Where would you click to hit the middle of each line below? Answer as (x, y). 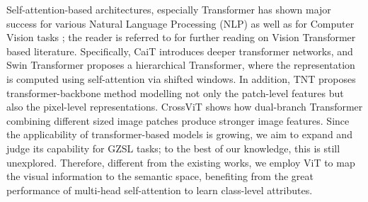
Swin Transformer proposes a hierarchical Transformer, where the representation (181, 65)
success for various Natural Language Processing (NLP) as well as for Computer (180, 23)
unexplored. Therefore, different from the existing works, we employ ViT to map (181, 162)
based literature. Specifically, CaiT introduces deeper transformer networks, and (180, 51)
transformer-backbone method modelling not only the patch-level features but (175, 92)
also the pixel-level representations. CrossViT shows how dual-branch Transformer (185, 107)
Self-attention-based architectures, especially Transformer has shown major (169, 9)
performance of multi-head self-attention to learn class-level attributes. (160, 190)
